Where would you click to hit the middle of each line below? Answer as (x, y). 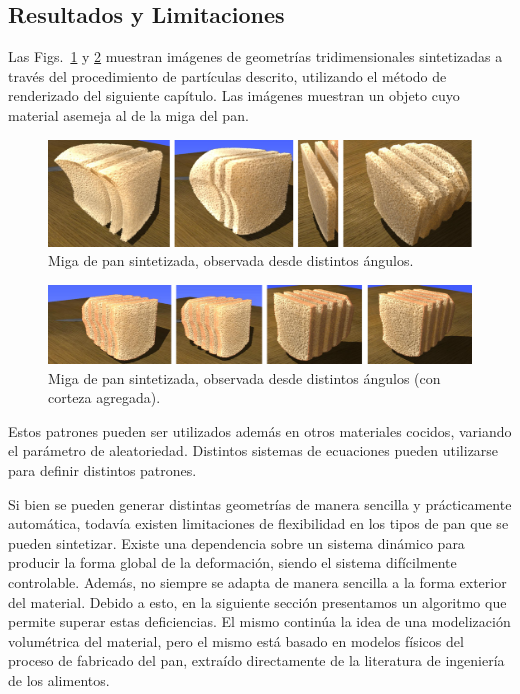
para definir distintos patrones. (102, 470)
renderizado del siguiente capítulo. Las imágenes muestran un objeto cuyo (234, 95)
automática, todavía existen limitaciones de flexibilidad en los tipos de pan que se (258, 523)
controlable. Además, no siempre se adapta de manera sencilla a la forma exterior (257, 582)
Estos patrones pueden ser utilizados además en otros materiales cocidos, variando (260, 430)
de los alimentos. (59, 679)
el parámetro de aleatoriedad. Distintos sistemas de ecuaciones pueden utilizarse (253, 450)
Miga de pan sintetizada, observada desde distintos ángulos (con (244, 377)
